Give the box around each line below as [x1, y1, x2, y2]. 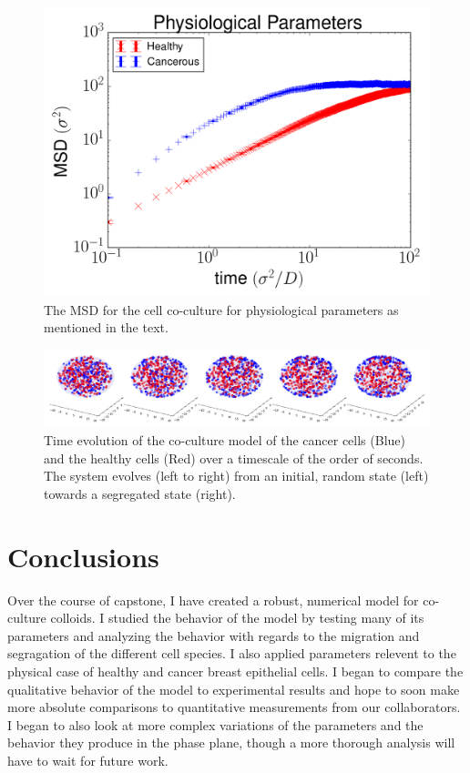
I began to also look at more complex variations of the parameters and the [7, 715, 424, 734]
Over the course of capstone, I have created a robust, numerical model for [7, 590, 419, 609]
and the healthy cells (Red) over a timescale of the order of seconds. [44, 448, 424, 467]
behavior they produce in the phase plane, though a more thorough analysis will [7, 733, 455, 752]
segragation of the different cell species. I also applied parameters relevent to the [7, 644, 456, 663]
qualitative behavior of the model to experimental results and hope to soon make [7, 679, 460, 698]
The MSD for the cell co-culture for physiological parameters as [44, 300, 399, 319]
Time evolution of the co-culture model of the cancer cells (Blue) [44, 431, 405, 450]
